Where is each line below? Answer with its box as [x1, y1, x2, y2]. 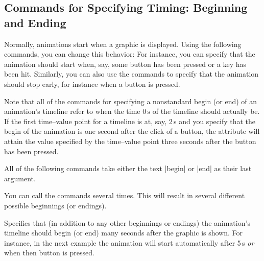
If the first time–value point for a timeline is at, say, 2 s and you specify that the [4, 115, 256, 126]
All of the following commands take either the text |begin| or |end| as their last [4, 163, 252, 174]
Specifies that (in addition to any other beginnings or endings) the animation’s [4, 217, 250, 228]
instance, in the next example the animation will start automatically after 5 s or [4, 237, 254, 248]
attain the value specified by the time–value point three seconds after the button [4, 135, 256, 146]
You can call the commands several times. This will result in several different [4, 190, 245, 201]
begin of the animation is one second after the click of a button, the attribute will [4, 126, 260, 136]
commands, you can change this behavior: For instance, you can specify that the [4, 49, 255, 59]
